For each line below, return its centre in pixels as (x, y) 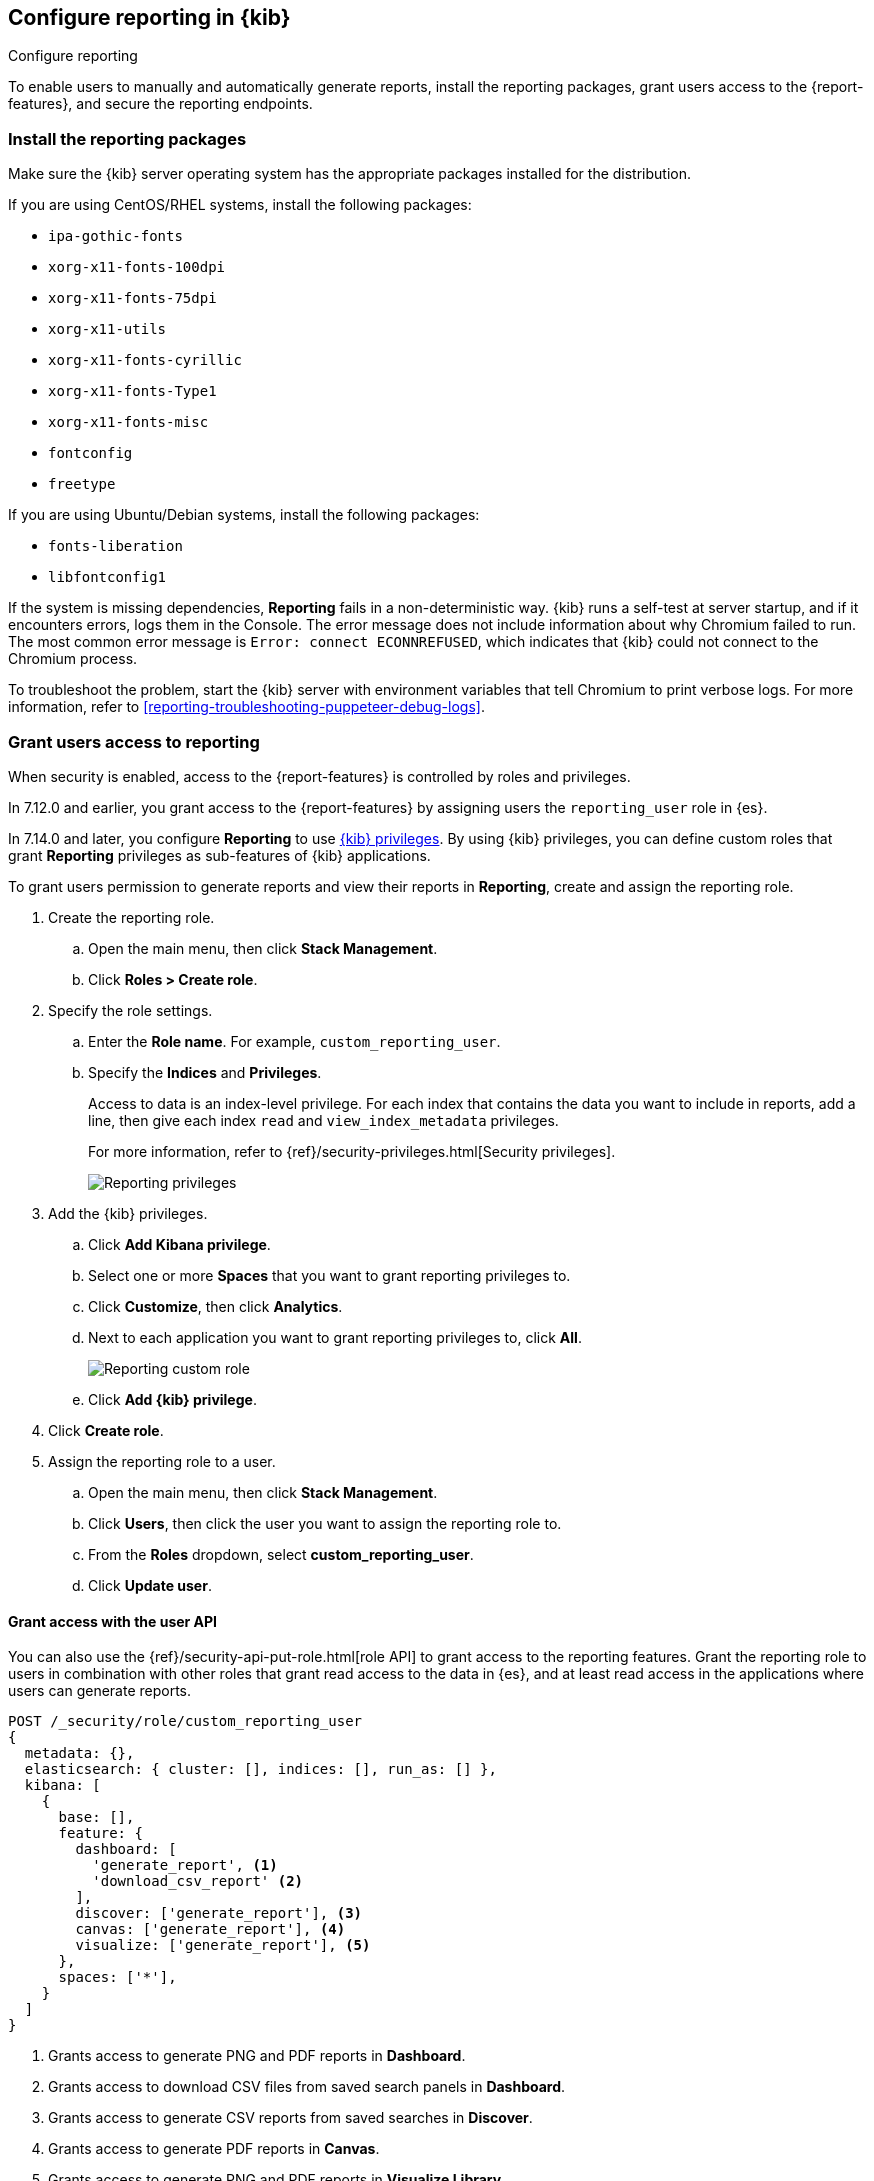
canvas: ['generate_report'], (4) (210, 1929)
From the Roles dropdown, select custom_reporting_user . (281, 1554)
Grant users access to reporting (134, 741)
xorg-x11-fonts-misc (128, 422)
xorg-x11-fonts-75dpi (132, 298)
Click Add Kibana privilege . (179, 1244)
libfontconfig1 (107, 577)
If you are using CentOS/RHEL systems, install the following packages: (240, 205)
